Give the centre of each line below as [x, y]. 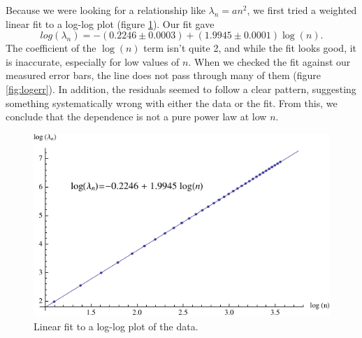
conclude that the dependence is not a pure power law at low [136, 117]
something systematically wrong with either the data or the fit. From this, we [172, 103]
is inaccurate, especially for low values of [93, 61]
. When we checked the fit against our [269, 61]
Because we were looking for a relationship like [106, 10]
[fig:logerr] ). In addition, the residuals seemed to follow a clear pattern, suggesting [181, 89]
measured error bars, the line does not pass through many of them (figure [163, 75]
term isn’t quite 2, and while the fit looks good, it [250, 48]
